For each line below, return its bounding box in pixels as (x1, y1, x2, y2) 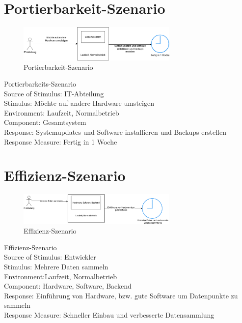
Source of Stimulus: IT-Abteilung (4, 88, 104, 98)
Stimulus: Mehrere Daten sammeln (4, 261, 108, 271)
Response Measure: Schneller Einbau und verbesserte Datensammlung (4, 309, 215, 320)
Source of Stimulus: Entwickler (4, 252, 96, 262)
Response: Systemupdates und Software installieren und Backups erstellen (4, 126, 226, 137)
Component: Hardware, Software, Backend (4, 281, 132, 291)
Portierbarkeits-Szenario (4, 78, 77, 88)
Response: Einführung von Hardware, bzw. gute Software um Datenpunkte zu (4, 290, 238, 300)
